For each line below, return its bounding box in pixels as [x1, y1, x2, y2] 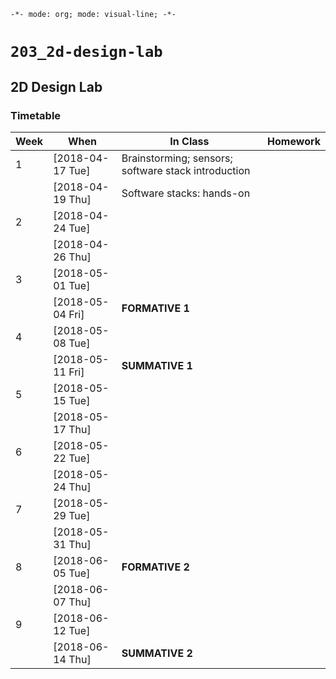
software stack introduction [121, 163, 251, 177]
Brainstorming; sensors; [121, 151, 233, 165]
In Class [169, 134, 210, 148]
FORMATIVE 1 [121, 301, 190, 315]
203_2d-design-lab [10, 43, 163, 62]
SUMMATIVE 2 [121, 646, 193, 660]
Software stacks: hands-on [121, 186, 251, 200]
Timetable [10, 108, 62, 122]
